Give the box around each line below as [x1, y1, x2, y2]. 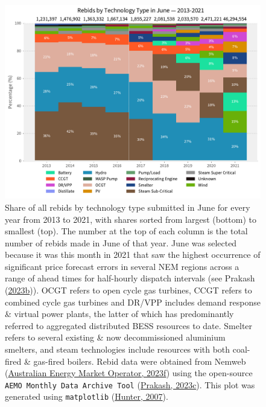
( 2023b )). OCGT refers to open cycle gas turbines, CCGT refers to [5, 284, 252, 296]
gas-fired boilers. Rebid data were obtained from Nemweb [33, 354, 246, 367]
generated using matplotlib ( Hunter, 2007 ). [5, 390, 168, 403]
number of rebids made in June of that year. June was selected [5, 236, 237, 249]
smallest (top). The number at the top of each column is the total [5, 225, 248, 237]
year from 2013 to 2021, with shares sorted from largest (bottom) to [5, 213, 257, 225]
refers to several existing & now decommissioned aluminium [5, 331, 226, 344]
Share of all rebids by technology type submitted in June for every [5, 200, 250, 213]
